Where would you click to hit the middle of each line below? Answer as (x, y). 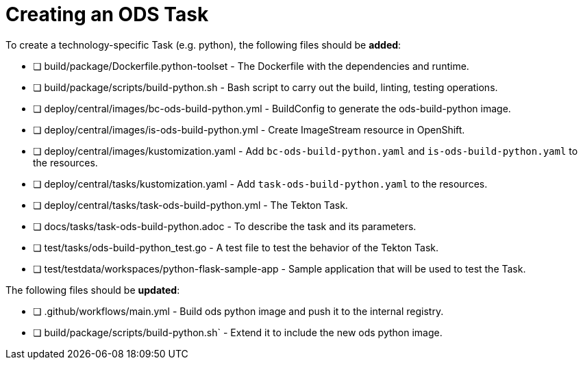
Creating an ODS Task (107, 14)
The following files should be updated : (93, 290)
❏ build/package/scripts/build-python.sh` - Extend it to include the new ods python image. (238, 332)
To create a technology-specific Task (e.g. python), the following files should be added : (203, 45)
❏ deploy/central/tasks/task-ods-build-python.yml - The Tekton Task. (190, 205)
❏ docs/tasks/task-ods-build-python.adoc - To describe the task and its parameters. (225, 226)
